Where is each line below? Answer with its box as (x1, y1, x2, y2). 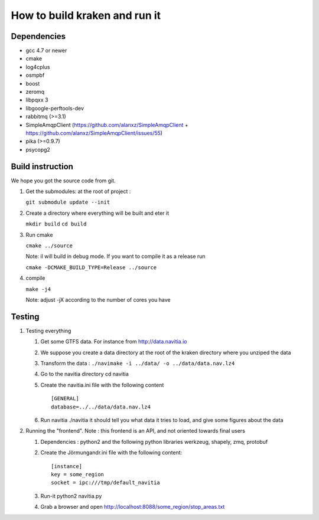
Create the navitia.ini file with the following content (40, 381, 164, 388)
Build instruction (11, 161, 74, 171)
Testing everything (25, 327, 71, 334)
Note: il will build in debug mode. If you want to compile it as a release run (25, 253, 206, 260)
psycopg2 (25, 146, 50, 153)
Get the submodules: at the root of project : (25, 188, 131, 195)
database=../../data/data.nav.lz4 (51, 403, 151, 410)
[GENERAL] (51, 395, 79, 402)
